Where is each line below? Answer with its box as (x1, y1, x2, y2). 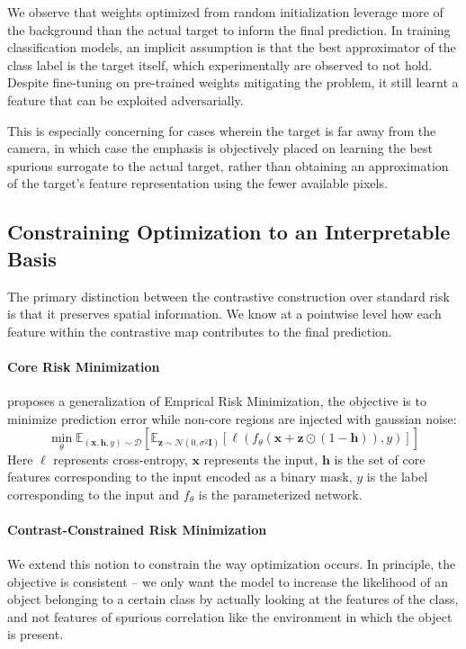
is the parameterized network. (198, 484, 363, 503)
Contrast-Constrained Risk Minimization (7, 519, 267, 538)
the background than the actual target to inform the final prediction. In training (7, 20, 451, 39)
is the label (366, 467, 428, 486)
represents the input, (203, 449, 318, 468)
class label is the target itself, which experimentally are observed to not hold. (7, 55, 433, 74)
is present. (7, 625, 64, 644)
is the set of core (334, 449, 426, 468)
